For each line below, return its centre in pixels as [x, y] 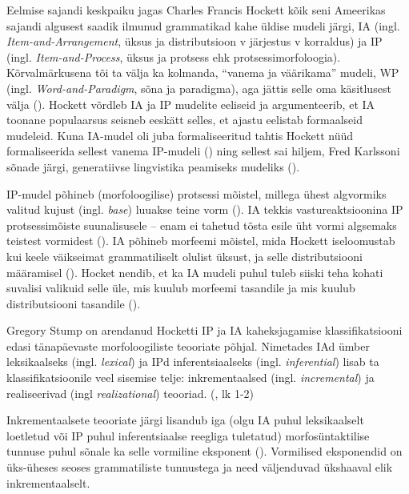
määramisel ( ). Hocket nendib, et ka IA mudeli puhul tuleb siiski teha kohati [195, 272]
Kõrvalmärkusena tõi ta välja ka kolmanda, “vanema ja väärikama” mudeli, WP [203, 72]
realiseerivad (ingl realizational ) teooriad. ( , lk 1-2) [130, 393]
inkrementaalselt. [48, 482]
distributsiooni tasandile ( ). [74, 303]
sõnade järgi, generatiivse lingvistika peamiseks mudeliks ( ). [153, 166]
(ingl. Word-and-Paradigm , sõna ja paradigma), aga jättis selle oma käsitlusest [199, 88]
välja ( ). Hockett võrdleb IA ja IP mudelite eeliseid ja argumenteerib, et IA [191, 104]
